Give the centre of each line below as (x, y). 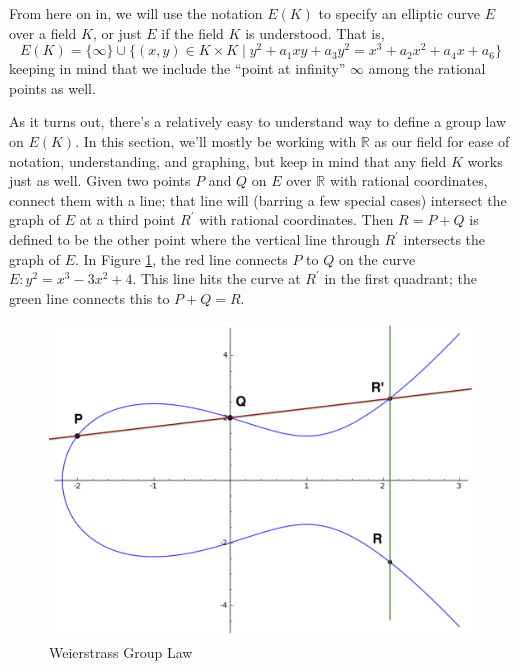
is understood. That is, (315, 32)
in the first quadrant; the (401, 278)
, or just (117, 32)
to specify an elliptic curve (399, 13)
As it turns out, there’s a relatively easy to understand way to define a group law (258, 121)
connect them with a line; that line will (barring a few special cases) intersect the (258, 199)
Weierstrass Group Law (121, 651)
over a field (43, 32)
